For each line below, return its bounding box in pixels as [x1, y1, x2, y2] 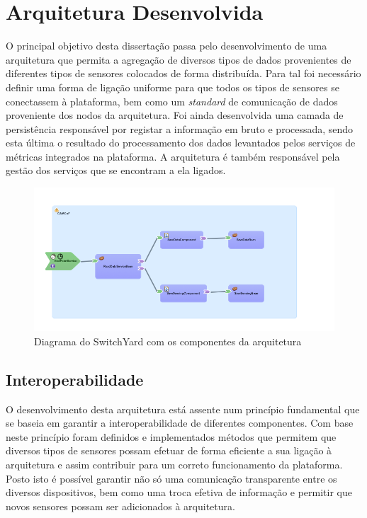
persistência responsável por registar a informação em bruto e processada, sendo [6, 121, 354, 136]
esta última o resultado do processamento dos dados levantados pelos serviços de [6, 135, 356, 150]
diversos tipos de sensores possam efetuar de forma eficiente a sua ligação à [6, 443, 332, 458]
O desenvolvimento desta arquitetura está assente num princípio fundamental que [6, 401, 360, 416]
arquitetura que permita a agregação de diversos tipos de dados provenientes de [6, 52, 351, 67]
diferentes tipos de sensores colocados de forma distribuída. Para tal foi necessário [6, 66, 361, 81]
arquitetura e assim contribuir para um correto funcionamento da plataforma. [6, 456, 343, 471]
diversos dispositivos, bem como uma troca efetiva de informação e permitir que [6, 485, 352, 500]
